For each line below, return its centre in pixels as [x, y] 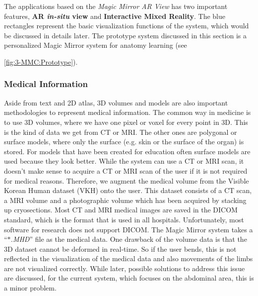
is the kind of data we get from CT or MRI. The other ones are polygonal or [121, 132]
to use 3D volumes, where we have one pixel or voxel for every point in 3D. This [126, 122]
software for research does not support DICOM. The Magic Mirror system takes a [129, 229]
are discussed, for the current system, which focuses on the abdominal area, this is [129, 278]
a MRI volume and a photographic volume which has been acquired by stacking [125, 200]
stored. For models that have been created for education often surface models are [127, 151]
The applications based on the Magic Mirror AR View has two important [116, 6]
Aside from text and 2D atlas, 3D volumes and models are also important [116, 102]
